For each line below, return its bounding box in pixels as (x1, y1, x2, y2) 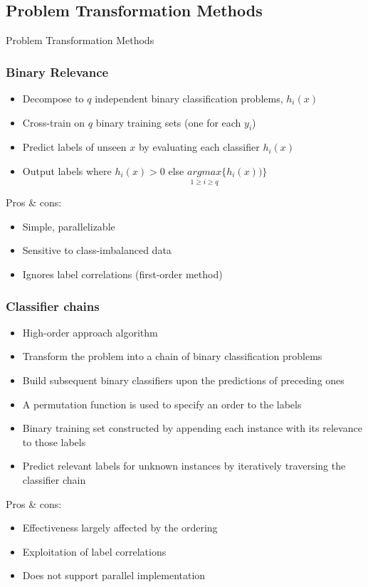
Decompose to (22, 91, 84, 106)
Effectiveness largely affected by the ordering (22, 520, 218, 535)
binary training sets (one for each (95, 115, 241, 129)
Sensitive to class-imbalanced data (22, 243, 172, 258)
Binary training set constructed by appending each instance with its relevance (22, 421, 362, 435)
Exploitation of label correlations (22, 544, 167, 559)
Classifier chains (6, 297, 100, 314)
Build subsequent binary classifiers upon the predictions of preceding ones (22, 373, 345, 387)
